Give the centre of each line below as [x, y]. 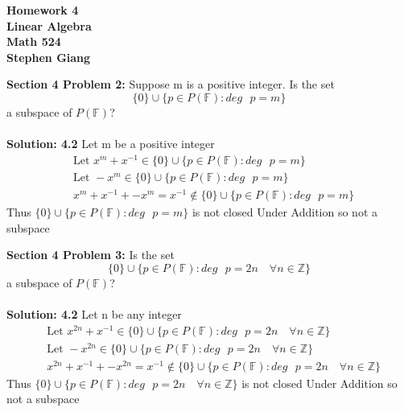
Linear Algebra [49, 25]
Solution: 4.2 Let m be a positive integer [111, 144]
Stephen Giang [49, 57]
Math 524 [34, 41]
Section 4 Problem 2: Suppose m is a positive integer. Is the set [171, 84]
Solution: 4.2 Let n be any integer [94, 313]
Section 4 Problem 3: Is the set [91, 255]
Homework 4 [43, 10]
